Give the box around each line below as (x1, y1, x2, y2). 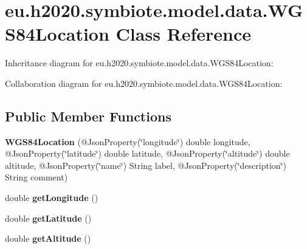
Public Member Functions (5, 106, 171, 125)
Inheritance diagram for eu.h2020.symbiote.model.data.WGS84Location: (5, 56, 274, 69)
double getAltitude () (5, 232, 91, 245)
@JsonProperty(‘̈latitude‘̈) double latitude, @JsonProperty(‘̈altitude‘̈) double (5, 147, 290, 160)
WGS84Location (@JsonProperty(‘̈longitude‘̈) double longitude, (5, 135, 250, 148)
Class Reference (116, 21, 252, 46)
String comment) (5, 171, 68, 183)
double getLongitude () (5, 191, 98, 204)
